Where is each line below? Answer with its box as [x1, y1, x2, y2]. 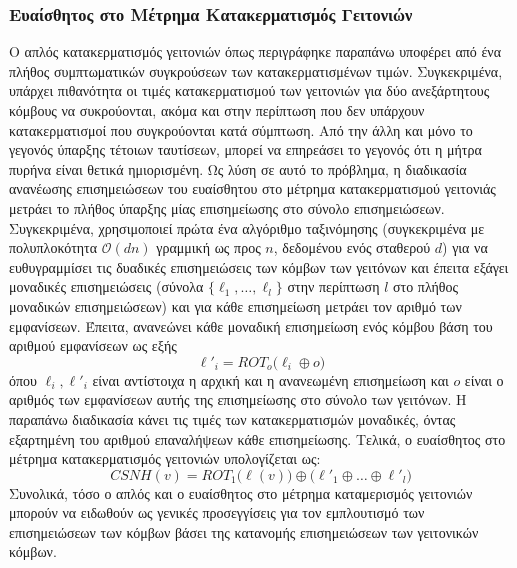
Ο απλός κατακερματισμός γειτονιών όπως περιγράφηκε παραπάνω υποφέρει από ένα [9, 41, 502, 62]
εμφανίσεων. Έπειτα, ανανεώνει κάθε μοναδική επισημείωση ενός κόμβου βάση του [9, 315, 493, 336]
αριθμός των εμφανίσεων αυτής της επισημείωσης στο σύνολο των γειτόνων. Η [9, 389, 467, 410]
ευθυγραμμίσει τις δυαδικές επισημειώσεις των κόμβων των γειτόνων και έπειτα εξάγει [9, 256, 509, 277]
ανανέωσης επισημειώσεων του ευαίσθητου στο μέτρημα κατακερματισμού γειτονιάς [9, 178, 496, 199]
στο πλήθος [392, 276, 459, 297]
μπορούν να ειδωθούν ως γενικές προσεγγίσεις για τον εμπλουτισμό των [9, 502, 425, 523]
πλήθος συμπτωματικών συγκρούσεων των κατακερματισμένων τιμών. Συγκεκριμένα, [9, 60, 503, 81]
